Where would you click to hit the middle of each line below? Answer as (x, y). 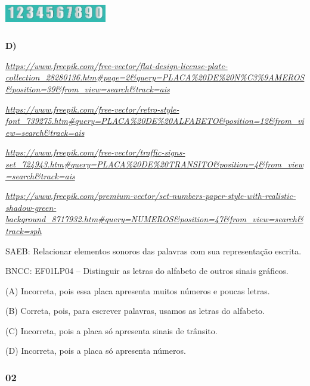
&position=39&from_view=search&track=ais (88, 88)
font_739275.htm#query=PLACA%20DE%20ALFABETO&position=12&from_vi (155, 121)
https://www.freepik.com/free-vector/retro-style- (92, 109)
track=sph (24, 230)
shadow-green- (31, 207)
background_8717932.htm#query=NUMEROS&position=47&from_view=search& (154, 219)
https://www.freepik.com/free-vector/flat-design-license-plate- (117, 65)
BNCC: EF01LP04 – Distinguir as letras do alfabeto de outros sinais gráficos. (147, 271)
